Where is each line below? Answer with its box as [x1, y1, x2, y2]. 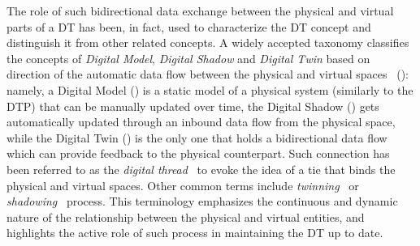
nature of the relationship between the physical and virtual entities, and [6, 208, 365, 225]
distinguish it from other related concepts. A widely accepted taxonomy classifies [6, 34, 409, 51]
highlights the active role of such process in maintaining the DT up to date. [6, 224, 383, 241]
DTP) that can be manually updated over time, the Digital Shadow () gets [6, 97, 379, 114]
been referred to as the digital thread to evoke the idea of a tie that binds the [6, 160, 396, 177]
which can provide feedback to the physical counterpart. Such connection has [6, 145, 390, 162]
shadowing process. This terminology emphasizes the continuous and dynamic [6, 193, 398, 210]
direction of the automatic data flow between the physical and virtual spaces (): [6, 66, 409, 83]
